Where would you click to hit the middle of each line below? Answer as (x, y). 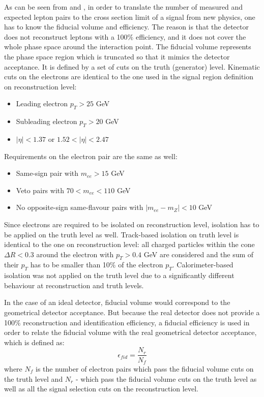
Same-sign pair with (47, 173)
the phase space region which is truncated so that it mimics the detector (117, 56)
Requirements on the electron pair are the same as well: (91, 156)
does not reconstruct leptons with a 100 (66, 36)
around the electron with (75, 254)
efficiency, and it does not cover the (191, 36)
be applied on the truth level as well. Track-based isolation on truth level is (122, 234)
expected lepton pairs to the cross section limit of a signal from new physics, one (130, 17)
